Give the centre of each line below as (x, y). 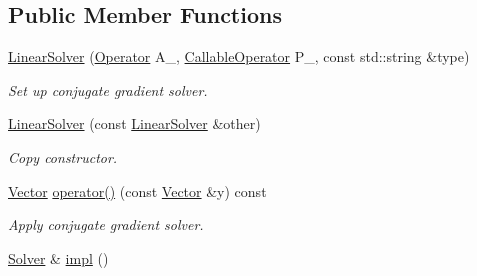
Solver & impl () (58, 257)
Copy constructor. (63, 156)
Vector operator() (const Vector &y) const (137, 190)
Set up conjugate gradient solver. (108, 89)
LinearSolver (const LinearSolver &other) (134, 123)
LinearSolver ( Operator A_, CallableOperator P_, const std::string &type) (239, 56)
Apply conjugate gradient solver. (106, 224)
